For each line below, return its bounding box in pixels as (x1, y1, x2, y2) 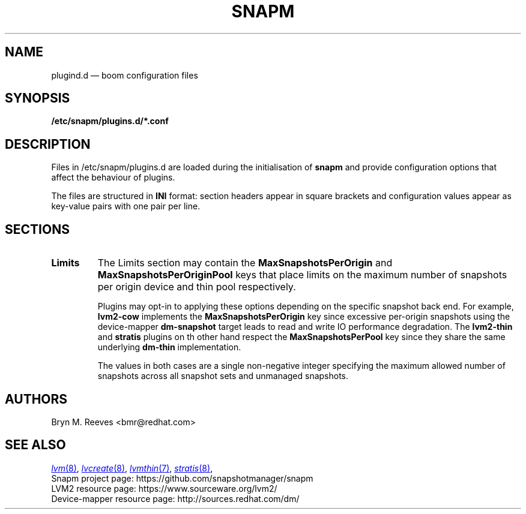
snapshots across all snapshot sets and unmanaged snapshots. (97, 371, 349, 381)
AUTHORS (5, 391, 68, 407)
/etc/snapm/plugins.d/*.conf (51, 116, 169, 127)
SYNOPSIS (5, 91, 70, 106)
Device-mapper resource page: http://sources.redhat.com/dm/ (51, 493, 300, 504)
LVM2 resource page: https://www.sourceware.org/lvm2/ (51, 483, 277, 494)
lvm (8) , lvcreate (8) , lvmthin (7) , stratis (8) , (51, 462, 213, 473)
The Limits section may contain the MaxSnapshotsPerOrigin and (97, 257, 393, 269)
